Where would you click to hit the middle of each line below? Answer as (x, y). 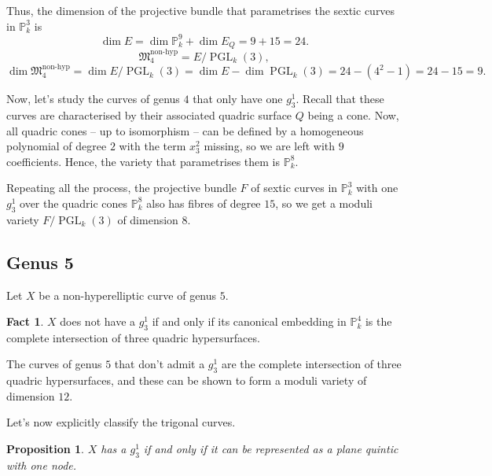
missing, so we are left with (270, 146)
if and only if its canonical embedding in (249, 321)
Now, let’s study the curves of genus (93, 99)
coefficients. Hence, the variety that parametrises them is (143, 161)
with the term (152, 146)
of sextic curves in (294, 188)
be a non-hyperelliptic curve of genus (128, 295)
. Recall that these (340, 99)
